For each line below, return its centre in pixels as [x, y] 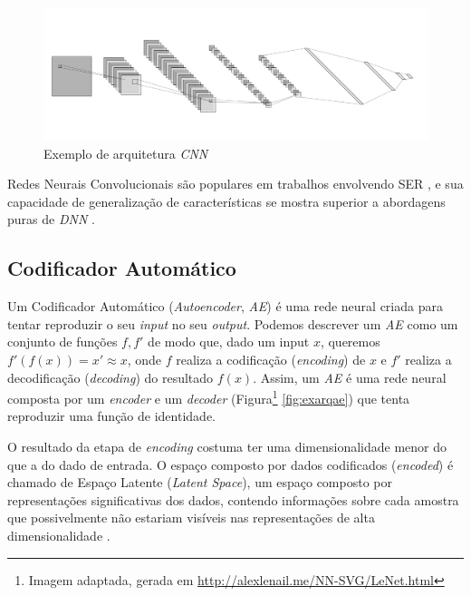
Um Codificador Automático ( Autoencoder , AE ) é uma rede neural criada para [225, 306]
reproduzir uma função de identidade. [111, 416]
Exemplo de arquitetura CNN [126, 153]
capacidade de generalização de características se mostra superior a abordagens [226, 201]
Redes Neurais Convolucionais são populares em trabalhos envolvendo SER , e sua [235, 184]
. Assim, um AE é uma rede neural [350, 377]
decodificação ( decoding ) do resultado [111, 377]
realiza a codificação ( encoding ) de [271, 359]
